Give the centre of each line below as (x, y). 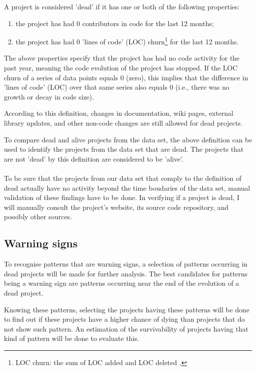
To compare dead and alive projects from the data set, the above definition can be (128, 139)
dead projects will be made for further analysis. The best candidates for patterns (126, 273)
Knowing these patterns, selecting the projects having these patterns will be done (127, 309)
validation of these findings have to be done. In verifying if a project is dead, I (122, 197)
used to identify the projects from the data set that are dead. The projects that (124, 149)
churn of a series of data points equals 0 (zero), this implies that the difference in (126, 77)
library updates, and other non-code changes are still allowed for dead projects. (123, 123)
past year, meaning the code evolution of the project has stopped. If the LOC (121, 68)
